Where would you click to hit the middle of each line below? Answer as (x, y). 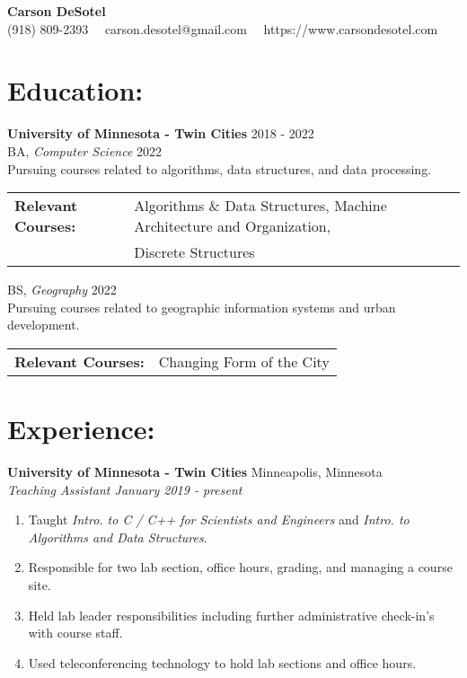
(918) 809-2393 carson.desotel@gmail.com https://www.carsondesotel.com (223, 28)
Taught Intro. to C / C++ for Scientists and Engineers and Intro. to (219, 520)
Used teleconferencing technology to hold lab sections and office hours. (222, 662)
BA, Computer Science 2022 (85, 150)
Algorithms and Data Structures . (118, 537)
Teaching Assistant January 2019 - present (125, 489)
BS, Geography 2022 (62, 290)
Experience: (81, 429)
